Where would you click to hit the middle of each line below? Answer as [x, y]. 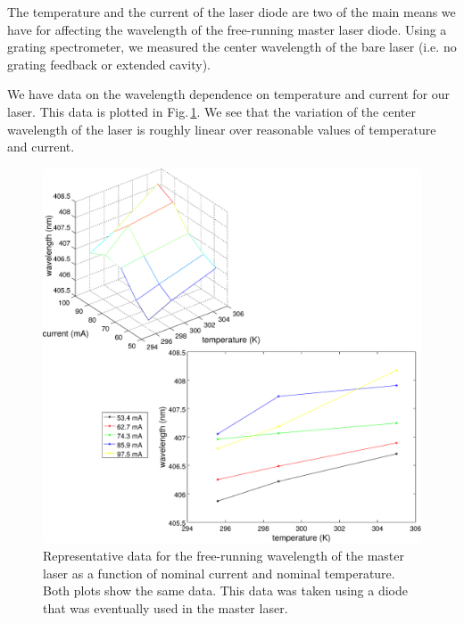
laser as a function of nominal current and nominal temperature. [219, 573]
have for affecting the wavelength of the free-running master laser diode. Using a [227, 29]
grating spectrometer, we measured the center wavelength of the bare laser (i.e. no [232, 47]
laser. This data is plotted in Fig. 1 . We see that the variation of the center [211, 111]
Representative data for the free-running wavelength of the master [224, 556]
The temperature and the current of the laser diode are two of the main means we [232, 12]
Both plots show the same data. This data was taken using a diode [225, 590]
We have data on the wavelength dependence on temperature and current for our [229, 94]
